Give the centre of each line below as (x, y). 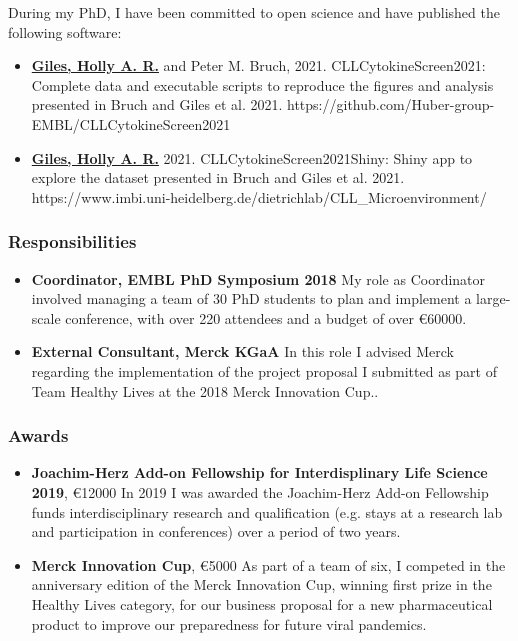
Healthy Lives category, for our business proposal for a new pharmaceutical (262, 603)
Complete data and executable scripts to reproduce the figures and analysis (262, 84)
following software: (65, 31)
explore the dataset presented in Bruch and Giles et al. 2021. (218, 177)
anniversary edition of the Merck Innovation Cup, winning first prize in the (261, 584)
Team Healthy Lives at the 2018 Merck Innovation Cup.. (205, 390)
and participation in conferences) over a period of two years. (216, 531)
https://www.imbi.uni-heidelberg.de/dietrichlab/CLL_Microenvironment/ (259, 196)
